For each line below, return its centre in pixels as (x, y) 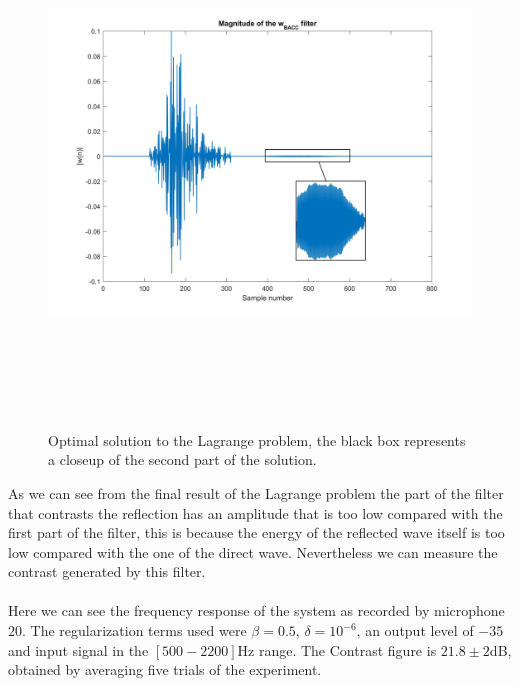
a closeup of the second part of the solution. (182, 459)
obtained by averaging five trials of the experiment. (165, 669)
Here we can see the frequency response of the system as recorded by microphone (256, 610)
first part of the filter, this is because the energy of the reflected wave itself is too (256, 532)
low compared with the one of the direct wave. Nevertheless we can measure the (253, 551)
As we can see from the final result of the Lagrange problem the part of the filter (256, 492)
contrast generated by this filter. (107, 571)
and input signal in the (78, 649)
